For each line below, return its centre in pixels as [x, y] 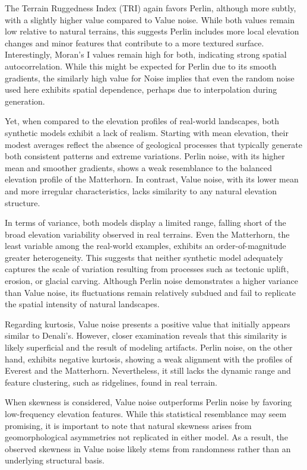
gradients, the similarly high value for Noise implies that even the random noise [150, 78]
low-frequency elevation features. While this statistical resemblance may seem [146, 414]
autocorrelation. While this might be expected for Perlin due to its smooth [141, 66]
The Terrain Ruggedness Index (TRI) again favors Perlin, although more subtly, [151, 8]
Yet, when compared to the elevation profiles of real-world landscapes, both [142, 121]
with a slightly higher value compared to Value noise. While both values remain [150, 19]
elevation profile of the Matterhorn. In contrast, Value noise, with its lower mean [152, 179]
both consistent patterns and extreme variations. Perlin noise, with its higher [145, 156]
